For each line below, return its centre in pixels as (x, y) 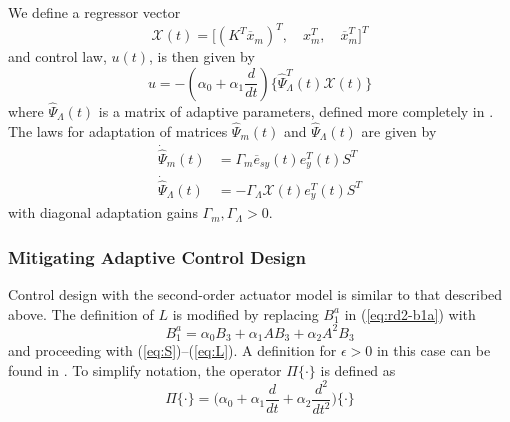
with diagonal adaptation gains (103, 212)
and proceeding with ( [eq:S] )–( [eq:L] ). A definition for (172, 350)
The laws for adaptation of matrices (118, 130)
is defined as (358, 369)
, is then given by (202, 56)
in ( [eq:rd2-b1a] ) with (410, 313)
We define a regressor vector (94, 12)
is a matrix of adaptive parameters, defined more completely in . (296, 110)
